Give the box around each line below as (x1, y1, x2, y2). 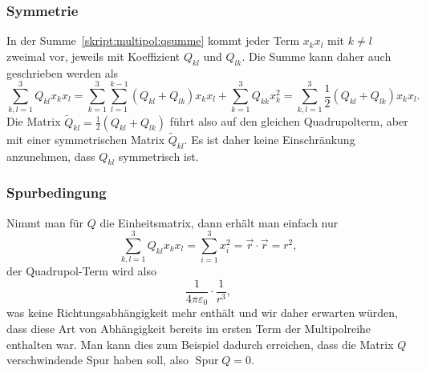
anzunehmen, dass (6, 147, 95, 164)
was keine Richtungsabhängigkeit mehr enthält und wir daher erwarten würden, (6, 304, 398, 321)
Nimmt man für (6, 214, 84, 231)
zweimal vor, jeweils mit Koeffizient (6, 47, 181, 64)
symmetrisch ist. (118, 147, 199, 164)
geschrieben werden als (6, 64, 119, 81)
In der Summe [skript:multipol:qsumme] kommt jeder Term (6, 32, 300, 49)
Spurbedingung (6, 182, 107, 203)
